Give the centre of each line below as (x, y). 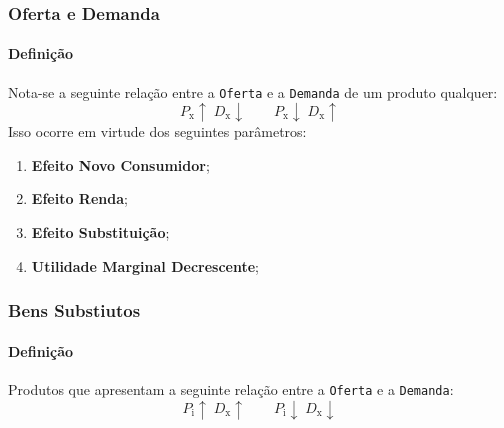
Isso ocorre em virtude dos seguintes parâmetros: (157, 131)
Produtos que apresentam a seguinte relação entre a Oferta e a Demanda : (231, 388)
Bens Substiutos (74, 310)
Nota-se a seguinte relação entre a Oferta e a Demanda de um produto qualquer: (253, 91)
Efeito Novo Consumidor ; (120, 164)
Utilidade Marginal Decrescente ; (145, 265)
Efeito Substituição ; (100, 232)
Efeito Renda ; (79, 198)
